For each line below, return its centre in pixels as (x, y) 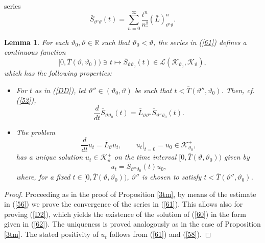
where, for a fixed (43, 177)
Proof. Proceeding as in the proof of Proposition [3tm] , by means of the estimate (130, 194)
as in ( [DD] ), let (61, 90)
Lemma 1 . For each (37, 42)
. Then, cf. (238, 90)
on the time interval (145, 157)
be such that (153, 90)
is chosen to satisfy (172, 177)
